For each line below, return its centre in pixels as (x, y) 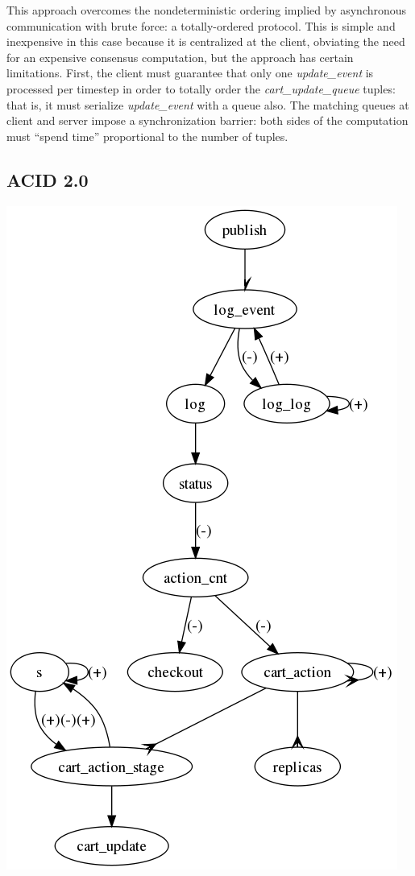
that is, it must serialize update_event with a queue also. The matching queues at (208, 104)
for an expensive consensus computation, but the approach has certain (180, 57)
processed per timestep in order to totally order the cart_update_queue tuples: (201, 88)
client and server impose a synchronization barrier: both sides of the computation (207, 120)
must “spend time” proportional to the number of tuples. (147, 136)
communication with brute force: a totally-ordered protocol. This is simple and (201, 25)
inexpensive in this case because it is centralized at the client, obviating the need (206, 41)
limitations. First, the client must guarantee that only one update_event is (190, 73)
